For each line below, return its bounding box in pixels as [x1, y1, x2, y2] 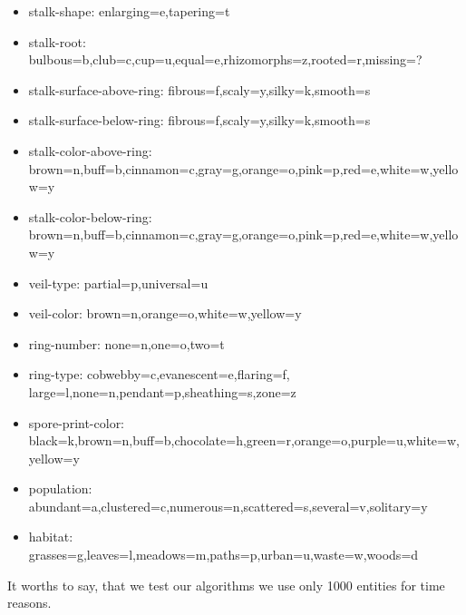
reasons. [7, 593, 52, 612]
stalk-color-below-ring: [28, 207, 152, 226]
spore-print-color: [28, 413, 125, 432]
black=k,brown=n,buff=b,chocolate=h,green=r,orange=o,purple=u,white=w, [28, 431, 460, 450]
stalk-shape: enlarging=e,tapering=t [28, 2, 230, 20]
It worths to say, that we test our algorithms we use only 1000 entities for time [7, 575, 445, 594]
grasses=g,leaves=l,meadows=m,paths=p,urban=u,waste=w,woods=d [28, 545, 419, 564]
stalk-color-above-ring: [28, 141, 152, 160]
